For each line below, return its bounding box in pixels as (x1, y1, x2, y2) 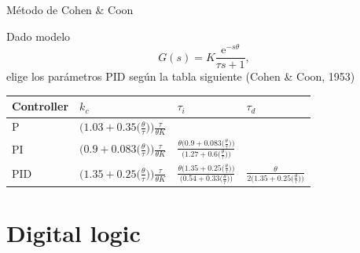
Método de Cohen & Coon (6, 2, 134, 17)
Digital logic (6, 217, 141, 249)
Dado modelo (6, 27, 71, 44)
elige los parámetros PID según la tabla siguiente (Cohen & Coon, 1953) (6, 68, 355, 85)
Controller (12, 98, 69, 114)
